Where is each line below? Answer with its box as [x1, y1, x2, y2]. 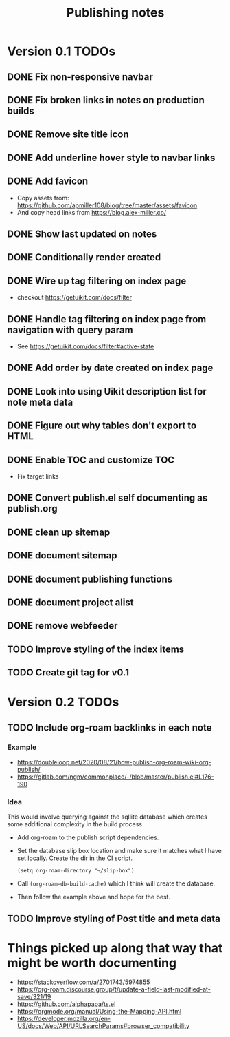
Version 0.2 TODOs [7, 694, 119, 710]
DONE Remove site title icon [7, 129, 129, 140]
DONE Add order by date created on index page [7, 362, 214, 374]
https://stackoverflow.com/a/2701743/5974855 [16, 978, 150, 986]
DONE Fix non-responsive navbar [7, 71, 153, 83]
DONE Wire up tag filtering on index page [7, 275, 187, 286]
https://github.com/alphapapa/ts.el [16, 1000, 116, 1008]
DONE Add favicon [7, 176, 89, 187]
